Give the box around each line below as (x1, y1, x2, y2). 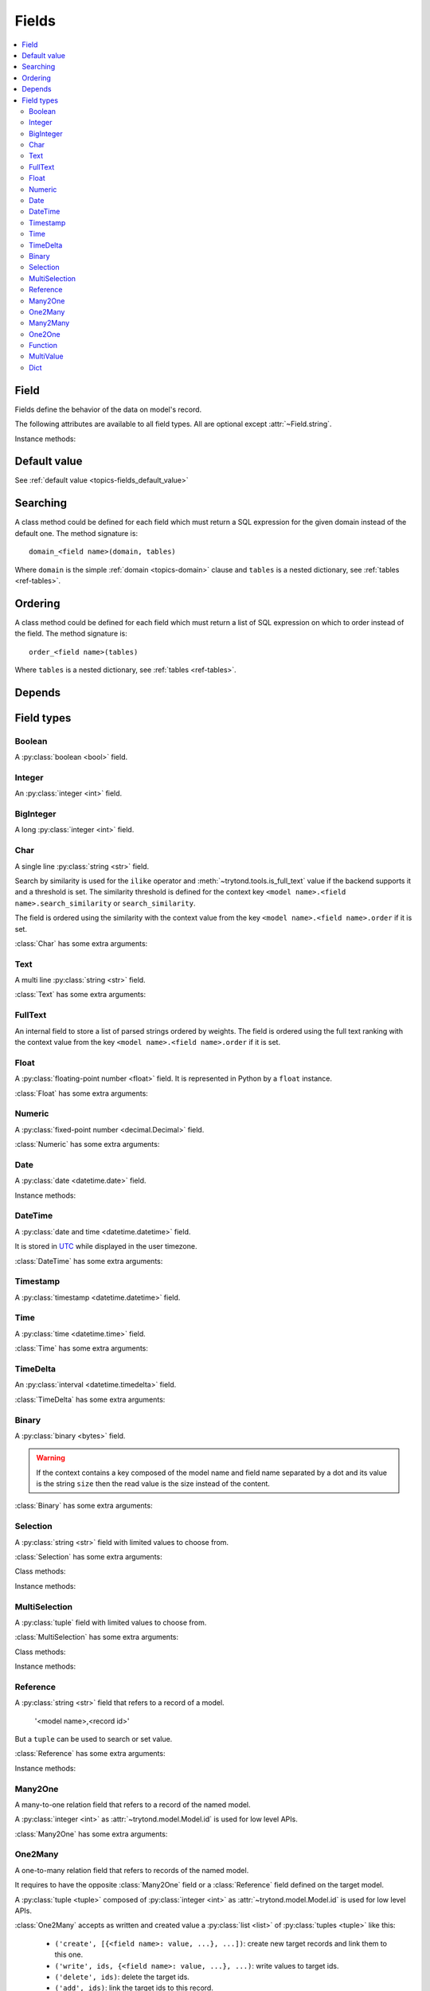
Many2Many (29, 319, 70, 328)
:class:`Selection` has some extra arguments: (14, 1551, 162, 1561)
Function (29, 341, 57, 350)
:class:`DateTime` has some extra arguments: (14, 1256, 163, 1265)
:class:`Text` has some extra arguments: (14, 990, 147, 999)
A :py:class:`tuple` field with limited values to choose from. (14, 1617, 207, 1627)
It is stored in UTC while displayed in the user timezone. (14, 1242, 197, 1251)
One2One (29, 329, 61, 338)
